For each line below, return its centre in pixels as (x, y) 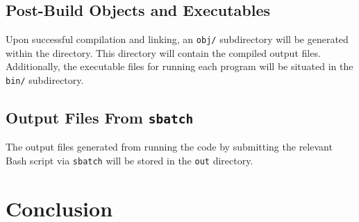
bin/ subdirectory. (45, 80)
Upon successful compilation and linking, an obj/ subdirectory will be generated (177, 39)
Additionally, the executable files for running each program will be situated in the (179, 66)
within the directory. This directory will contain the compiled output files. (163, 52)
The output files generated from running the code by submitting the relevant (169, 147)
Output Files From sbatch (100, 118)
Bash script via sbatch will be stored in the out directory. (130, 161)
